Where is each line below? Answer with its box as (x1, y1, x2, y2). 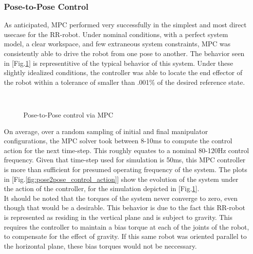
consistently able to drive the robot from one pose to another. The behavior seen (4, 48, 245, 58)
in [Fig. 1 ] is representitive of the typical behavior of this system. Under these (4, 58, 233, 68)
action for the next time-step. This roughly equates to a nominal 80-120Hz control (4, 145, 249, 155)
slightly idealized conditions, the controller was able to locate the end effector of (4, 67, 242, 78)
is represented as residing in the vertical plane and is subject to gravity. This (4, 212, 233, 222)
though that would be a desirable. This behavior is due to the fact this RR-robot (4, 202, 245, 213)
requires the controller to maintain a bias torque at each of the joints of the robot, (4, 221, 249, 232)
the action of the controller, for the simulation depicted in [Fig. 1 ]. (4, 183, 199, 194)
